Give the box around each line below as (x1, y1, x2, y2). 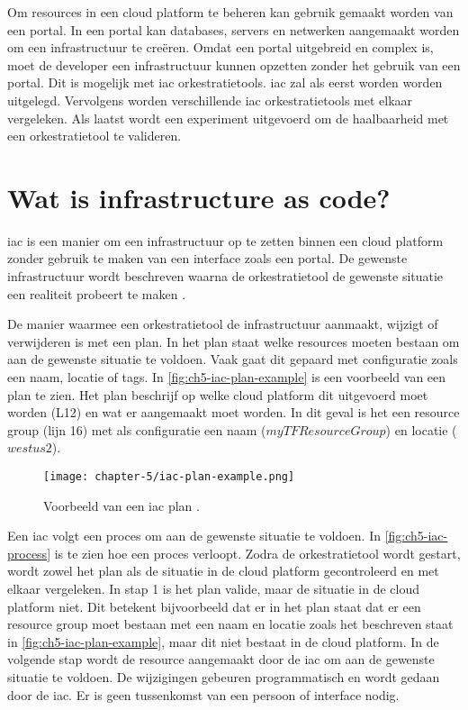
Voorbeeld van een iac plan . (43, 496, 200, 514)
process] (7, 543, 51, 562)
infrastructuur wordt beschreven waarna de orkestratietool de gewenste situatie (7, 267, 444, 286)
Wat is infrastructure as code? (7, 178, 391, 215)
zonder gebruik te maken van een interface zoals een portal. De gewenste (7, 249, 408, 268)
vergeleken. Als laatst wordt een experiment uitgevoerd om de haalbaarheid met (7, 108, 449, 127)
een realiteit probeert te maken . (7, 284, 186, 303)
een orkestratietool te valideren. (7, 126, 182, 145)
